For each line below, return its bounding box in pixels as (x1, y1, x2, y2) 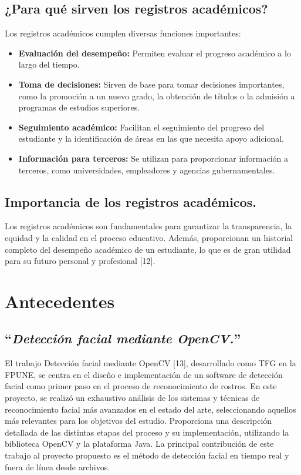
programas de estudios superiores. (18, 101, 140, 113)
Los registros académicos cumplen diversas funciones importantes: (5, 27, 241, 39)
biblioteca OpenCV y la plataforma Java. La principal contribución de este (5, 437, 274, 450)
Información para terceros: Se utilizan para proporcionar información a (18, 152, 289, 164)
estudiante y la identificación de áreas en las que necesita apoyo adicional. (18, 132, 285, 145)
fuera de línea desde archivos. (5, 460, 110, 473)
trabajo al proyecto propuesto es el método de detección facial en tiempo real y (5, 449, 289, 461)
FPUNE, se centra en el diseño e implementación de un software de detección (5, 368, 283, 380)
